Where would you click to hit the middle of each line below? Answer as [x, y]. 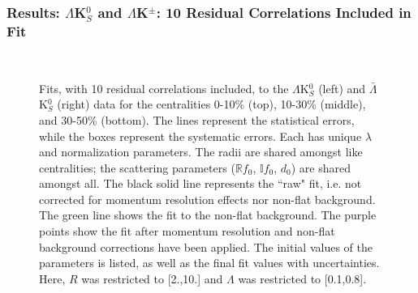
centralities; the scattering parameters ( [137, 167]
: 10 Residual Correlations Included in [284, 12]
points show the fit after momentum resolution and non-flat [187, 231]
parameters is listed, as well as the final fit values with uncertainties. [209, 263]
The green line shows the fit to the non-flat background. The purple [208, 215]
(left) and [342, 88]
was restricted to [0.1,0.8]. [302, 278]
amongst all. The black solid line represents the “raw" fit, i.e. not [200, 183]
